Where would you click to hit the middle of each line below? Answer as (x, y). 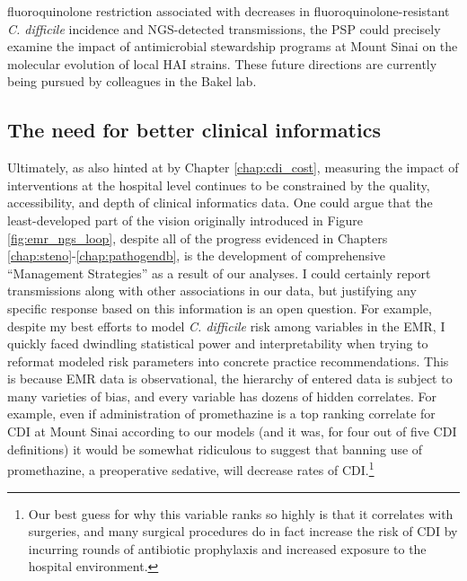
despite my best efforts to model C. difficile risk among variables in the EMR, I (226, 326)
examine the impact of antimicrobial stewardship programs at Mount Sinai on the (233, 46)
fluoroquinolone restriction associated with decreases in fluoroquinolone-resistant (229, 11)
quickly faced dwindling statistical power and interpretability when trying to (218, 343)
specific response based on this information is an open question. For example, (220, 308)
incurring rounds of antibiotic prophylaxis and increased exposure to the (227, 548)
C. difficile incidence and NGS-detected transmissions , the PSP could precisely (224, 28)
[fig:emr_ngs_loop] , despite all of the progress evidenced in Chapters (198, 238)
